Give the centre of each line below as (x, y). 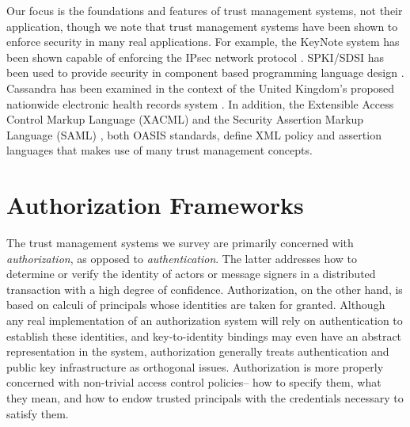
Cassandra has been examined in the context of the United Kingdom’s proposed (201, 88)
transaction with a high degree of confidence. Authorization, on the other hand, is (205, 289)
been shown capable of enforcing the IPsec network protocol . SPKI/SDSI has (195, 57)
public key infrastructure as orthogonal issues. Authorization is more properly (195, 366)
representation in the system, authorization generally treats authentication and (198, 351)
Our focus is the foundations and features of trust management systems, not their (205, 10)
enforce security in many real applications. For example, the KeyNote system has (203, 42)
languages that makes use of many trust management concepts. (159, 150)
